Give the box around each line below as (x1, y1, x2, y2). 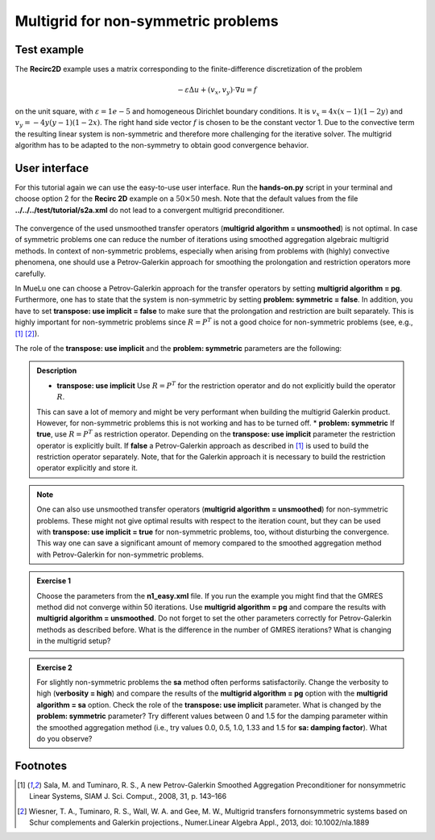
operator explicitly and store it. (36, 463, 139, 473)
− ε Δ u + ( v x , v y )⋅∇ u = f (177, 86, 258, 97)
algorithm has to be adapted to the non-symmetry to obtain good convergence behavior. (14, 140, 309, 149)
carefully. (14, 269, 46, 278)
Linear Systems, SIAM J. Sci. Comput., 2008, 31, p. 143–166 (29, 792, 227, 801)
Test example (14, 43, 85, 56)
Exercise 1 (36, 576, 72, 586)
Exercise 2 (36, 662, 72, 672)
